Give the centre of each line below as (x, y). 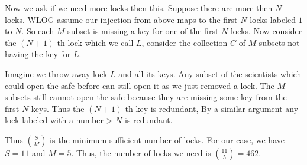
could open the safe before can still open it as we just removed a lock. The (140, 85)
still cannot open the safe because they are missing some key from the (160, 97)
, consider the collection (185, 42)
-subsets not (278, 42)
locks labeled (273, 19)
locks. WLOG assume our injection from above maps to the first (121, 19)
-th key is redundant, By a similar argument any (210, 108)
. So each (38, 31)
